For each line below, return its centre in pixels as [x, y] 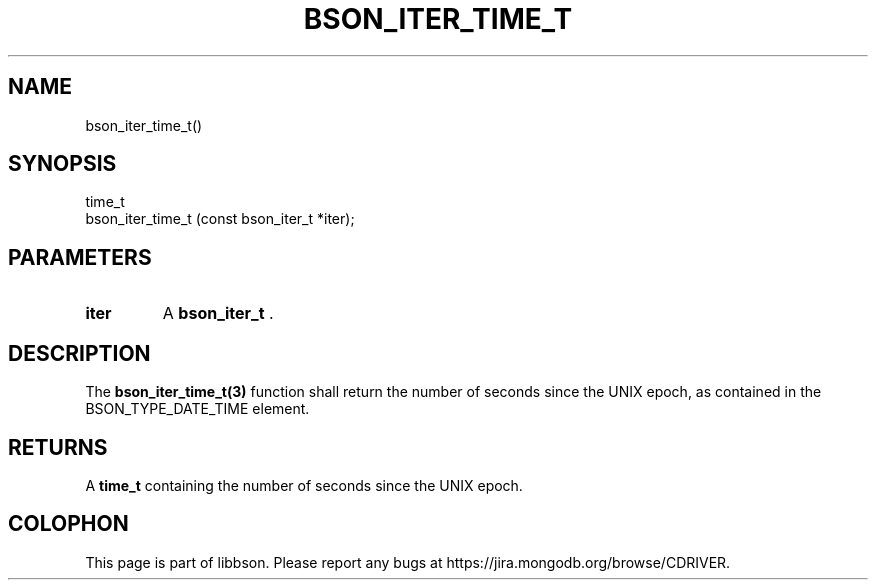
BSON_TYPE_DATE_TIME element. [197, 409]
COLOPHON [68, 524]
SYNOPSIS [62, 164]
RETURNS [58, 447]
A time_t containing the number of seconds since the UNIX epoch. [304, 485]
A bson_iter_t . [218, 313]
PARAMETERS [80, 257]
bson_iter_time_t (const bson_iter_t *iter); [220, 219]
